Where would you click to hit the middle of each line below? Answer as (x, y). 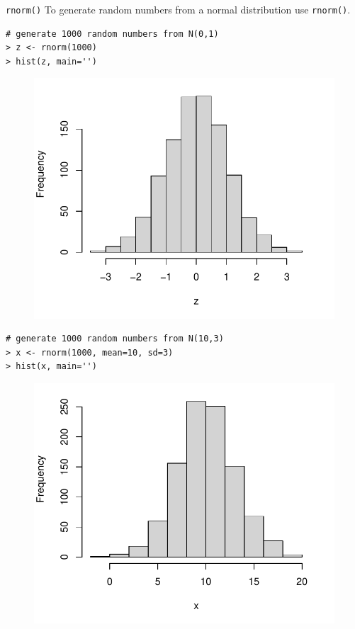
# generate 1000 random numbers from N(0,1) (112, 34)
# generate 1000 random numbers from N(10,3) (115, 339)
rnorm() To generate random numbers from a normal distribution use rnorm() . (178, 9)
